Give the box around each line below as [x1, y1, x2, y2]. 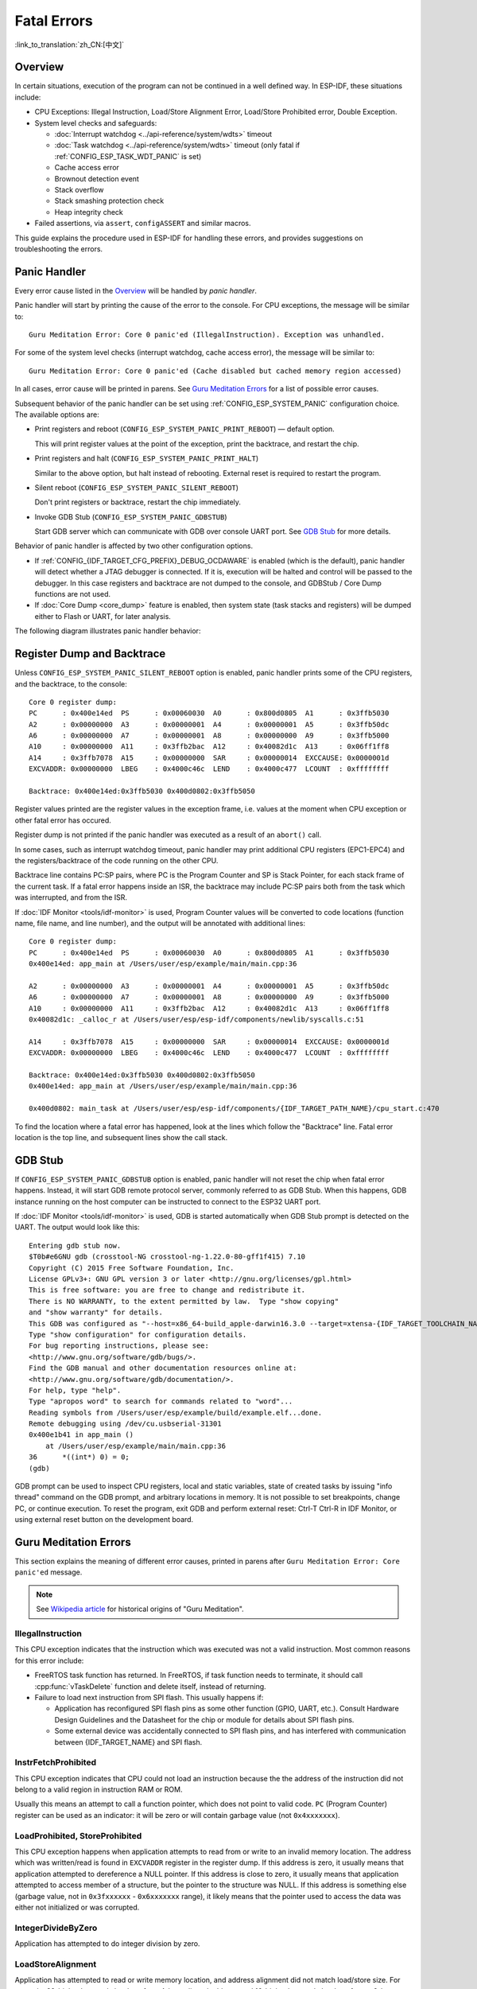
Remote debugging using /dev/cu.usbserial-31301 [29, 1419, 222, 1428]
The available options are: [14, 410, 99, 419]
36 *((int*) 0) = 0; [29, 1453, 130, 1462]
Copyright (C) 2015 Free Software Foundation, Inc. [29, 1263, 235, 1272]
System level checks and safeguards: [34, 118, 157, 127]
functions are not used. [34, 590, 111, 599]
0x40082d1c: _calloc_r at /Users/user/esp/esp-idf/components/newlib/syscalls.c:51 [29, 1015, 365, 1024]
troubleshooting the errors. [14, 243, 103, 254]
